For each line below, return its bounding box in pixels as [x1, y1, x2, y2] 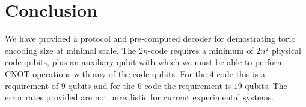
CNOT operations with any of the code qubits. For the [5, 67, 207, 80]
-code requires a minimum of [148, 44, 254, 56]
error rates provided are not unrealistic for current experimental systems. [5, 91, 274, 103]
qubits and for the [68, 79, 135, 91]
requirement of [5, 79, 59, 91]
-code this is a [213, 67, 266, 80]
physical [271, 44, 302, 56]
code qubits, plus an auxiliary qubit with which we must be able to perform [5, 56, 284, 68]
